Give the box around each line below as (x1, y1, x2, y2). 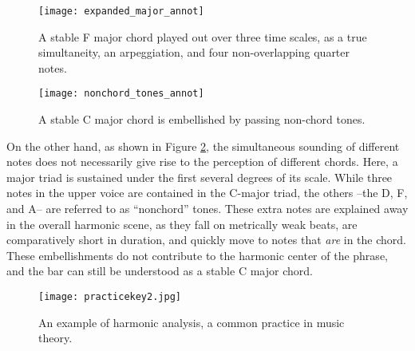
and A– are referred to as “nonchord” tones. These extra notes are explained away (6, 200, 409, 217)
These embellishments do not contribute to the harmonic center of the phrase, (6, 246, 388, 263)
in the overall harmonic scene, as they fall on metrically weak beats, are (6, 215, 358, 232)
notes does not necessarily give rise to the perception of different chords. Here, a (6, 153, 398, 170)
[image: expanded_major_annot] (38, 6, 204, 17)
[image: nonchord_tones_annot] (38, 88, 204, 100)
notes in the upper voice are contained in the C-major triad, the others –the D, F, (6, 184, 408, 201)
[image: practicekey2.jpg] (38, 291, 181, 303)
